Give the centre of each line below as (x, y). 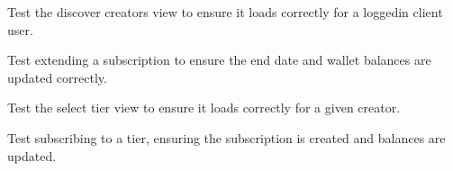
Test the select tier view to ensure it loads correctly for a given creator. (204, 108)
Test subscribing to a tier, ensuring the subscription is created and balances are (226, 137)
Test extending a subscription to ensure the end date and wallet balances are (219, 60)
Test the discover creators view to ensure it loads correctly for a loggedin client (225, 12)
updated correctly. (57, 77)
